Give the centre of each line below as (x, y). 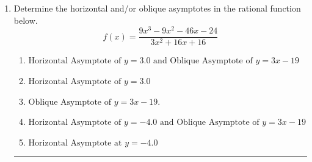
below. (26, 20)
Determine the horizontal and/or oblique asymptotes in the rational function (157, 8)
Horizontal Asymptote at (75, 143)
